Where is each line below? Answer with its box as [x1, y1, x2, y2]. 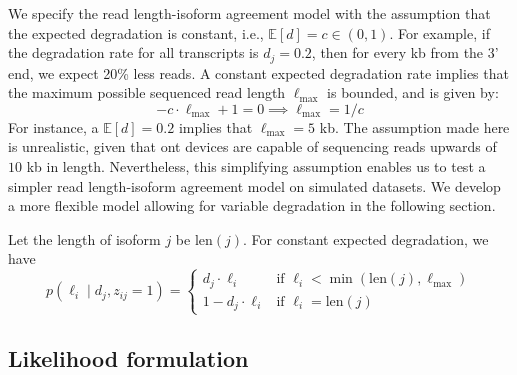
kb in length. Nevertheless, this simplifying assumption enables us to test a [26, 156, 486, 177]
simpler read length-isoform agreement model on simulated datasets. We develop [8, 175, 501, 196]
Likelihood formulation [8, 342, 249, 373]
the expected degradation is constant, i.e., [8, 22, 264, 43]
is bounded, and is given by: [327, 82, 499, 103]
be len [175, 228, 213, 249]
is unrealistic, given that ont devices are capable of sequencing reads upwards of [8, 136, 497, 157]
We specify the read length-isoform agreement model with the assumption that [8, 3, 491, 23]
